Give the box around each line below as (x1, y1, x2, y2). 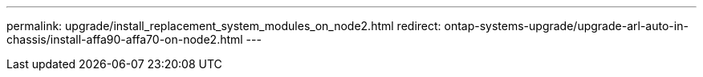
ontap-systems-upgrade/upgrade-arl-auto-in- (444, 19, 689, 33)
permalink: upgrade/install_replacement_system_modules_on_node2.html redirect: (6, 19, 441, 33)
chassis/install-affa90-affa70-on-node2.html (6, 33, 243, 46)
